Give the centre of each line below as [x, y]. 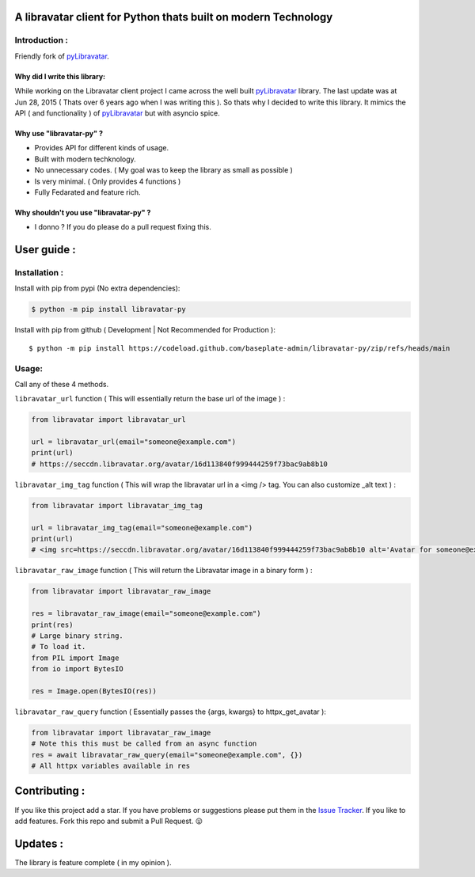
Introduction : [42, 40]
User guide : [45, 250]
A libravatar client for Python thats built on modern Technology [174, 17]
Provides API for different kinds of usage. [102, 148]
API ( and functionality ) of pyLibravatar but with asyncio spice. [118, 113]
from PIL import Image [75, 658]
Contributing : [50, 791]
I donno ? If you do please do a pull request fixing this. [123, 227]
